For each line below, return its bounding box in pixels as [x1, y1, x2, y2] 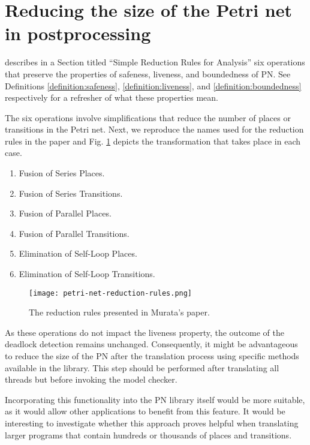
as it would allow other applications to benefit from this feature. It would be [5, 405, 285, 417]
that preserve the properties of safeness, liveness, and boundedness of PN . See [5, 67, 291, 80]
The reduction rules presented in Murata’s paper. [29, 306, 210, 318]
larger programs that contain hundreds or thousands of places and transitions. [5, 428, 292, 441]
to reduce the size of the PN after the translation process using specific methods [5, 350, 299, 362]
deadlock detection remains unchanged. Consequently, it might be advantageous [5, 338, 298, 350]
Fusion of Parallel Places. [19, 207, 112, 220]
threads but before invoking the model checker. [5, 373, 177, 386]
